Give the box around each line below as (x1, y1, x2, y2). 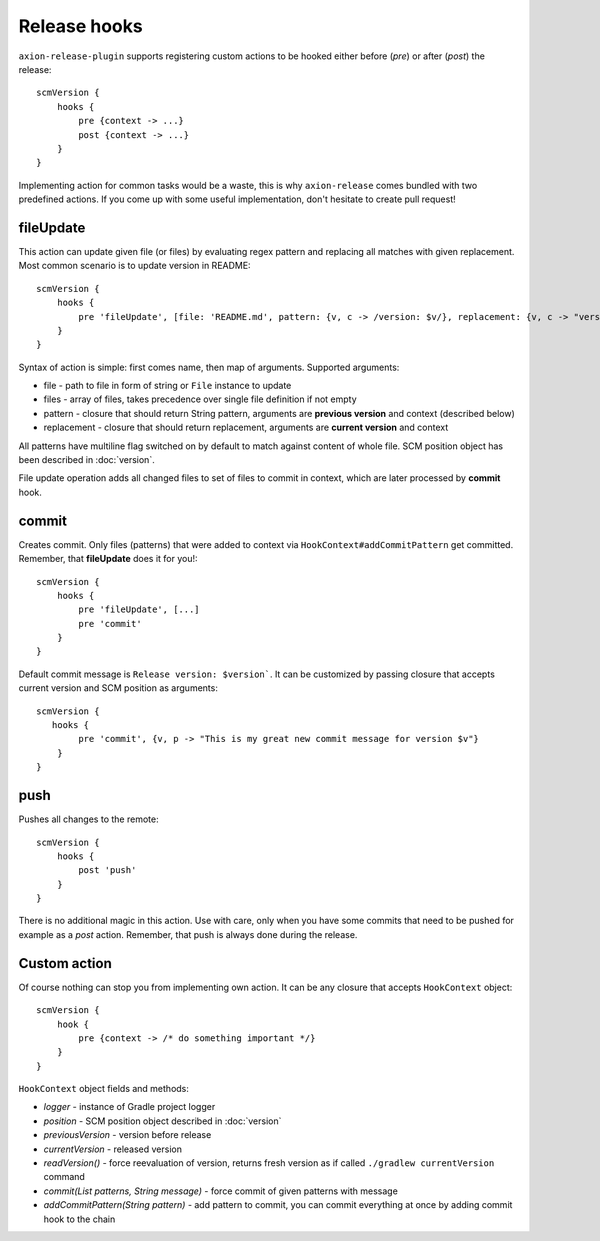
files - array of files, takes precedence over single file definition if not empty (43, 393, 357, 405)
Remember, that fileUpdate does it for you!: (18, 553, 198, 565)
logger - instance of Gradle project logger (43, 1101, 216, 1113)
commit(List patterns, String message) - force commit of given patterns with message (43, 1185, 399, 1197)
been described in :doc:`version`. (18, 454, 155, 466)
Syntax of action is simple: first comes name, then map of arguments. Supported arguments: (18, 361, 400, 373)
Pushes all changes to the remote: (18, 813, 159, 825)
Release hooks (18, 15, 144, 37)
